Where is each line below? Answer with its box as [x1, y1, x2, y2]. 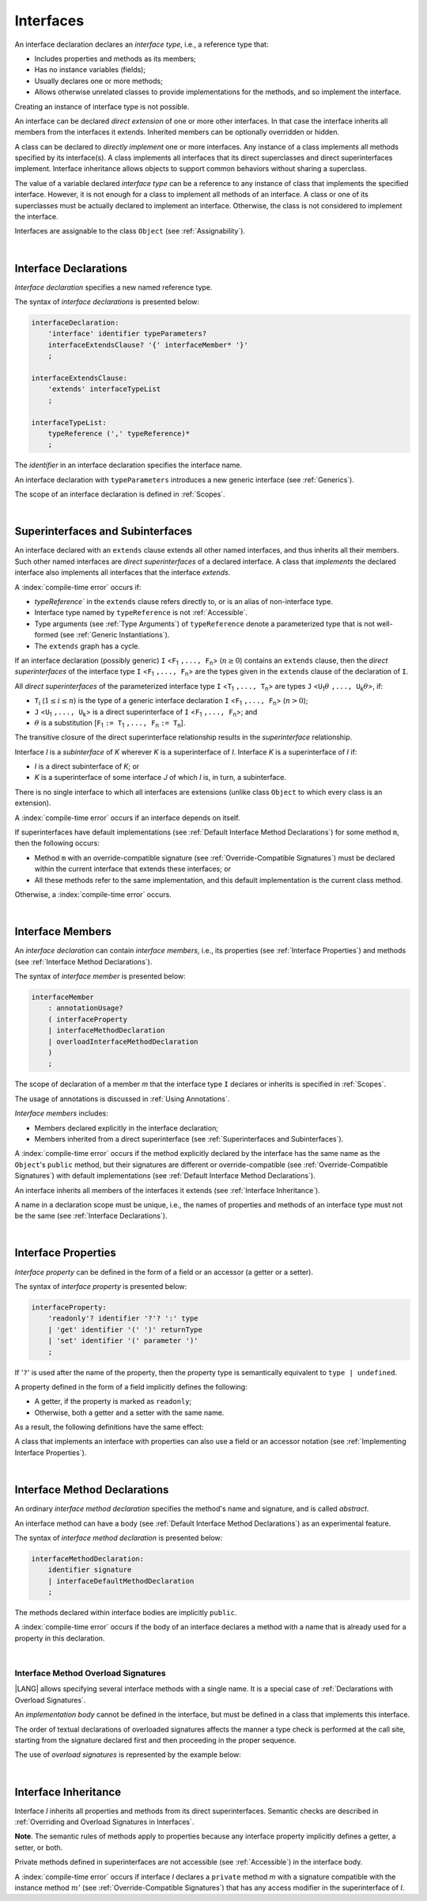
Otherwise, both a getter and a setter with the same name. [34, 1408, 225, 1417]
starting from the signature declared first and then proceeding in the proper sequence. [14, 1735, 297, 1745]
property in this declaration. [14, 1633, 105, 1643]
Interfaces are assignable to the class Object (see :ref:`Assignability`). [14, 226, 245, 236]
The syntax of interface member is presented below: [14, 971, 186, 981]
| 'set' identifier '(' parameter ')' [47, 1336, 198, 1345]
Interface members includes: [14, 1108, 108, 1118]
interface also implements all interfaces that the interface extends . [14, 568, 231, 577]
